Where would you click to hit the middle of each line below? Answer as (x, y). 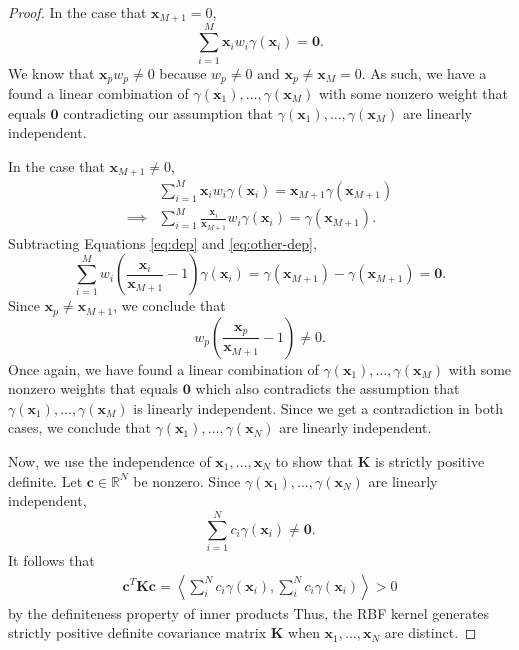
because (183, 72)
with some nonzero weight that (413, 93)
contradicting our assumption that (168, 112)
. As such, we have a (424, 72)
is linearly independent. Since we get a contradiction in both (318, 407)
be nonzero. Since (187, 480)
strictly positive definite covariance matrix (137, 632)
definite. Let (45, 480)
